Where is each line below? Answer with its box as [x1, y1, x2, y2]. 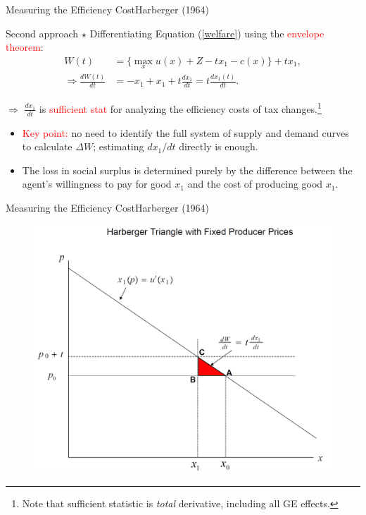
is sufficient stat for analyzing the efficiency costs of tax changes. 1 [39, 99, 322, 116]
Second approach [6, 25, 79, 40]
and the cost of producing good [187, 176, 323, 191]
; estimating [93, 139, 144, 154]
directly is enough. [179, 139, 258, 154]
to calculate [22, 139, 72, 154]
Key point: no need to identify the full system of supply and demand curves [22, 125, 349, 140]
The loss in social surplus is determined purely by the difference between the [22, 162, 353, 177]
